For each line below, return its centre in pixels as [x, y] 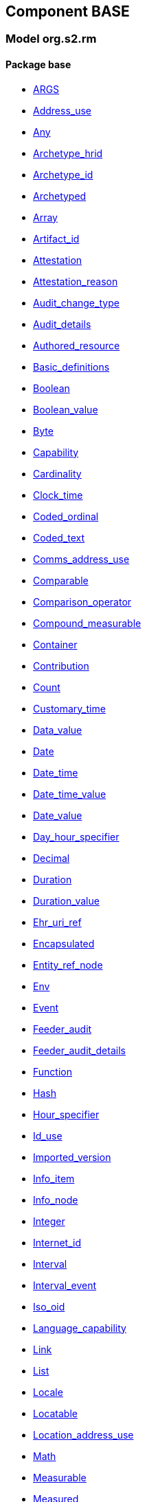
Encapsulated [64, 943]
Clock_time [58, 495]
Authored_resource [77, 345]
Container [55, 644]
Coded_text [59, 537]
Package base [38, 65]
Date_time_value [70, 794]
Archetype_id [63, 174]
